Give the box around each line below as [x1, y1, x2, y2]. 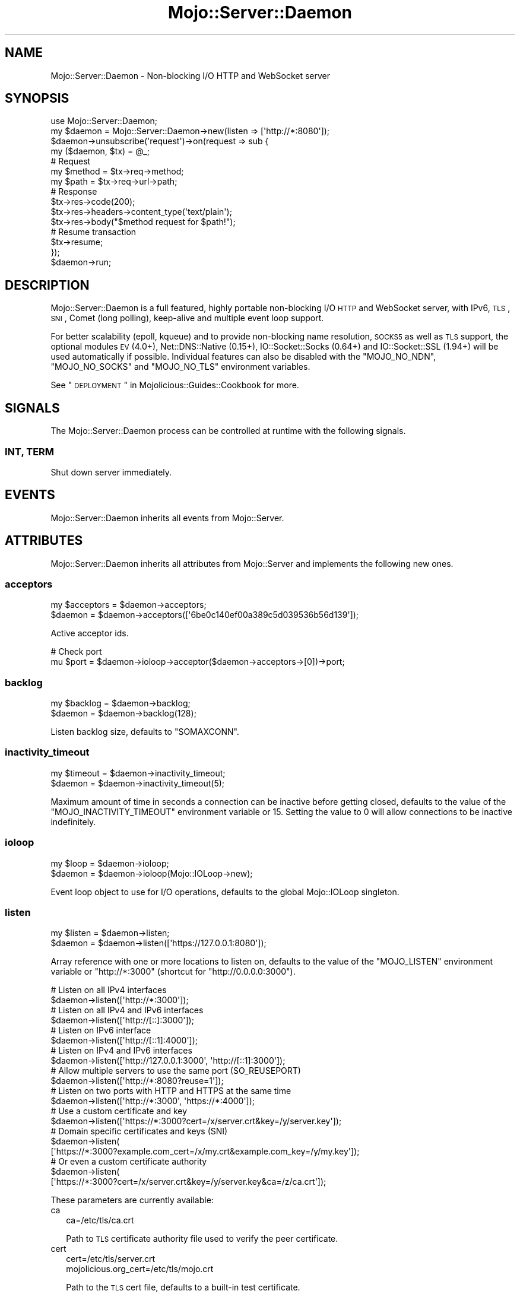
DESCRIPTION [5, 277, 90, 293]
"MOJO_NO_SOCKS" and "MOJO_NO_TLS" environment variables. [50, 361, 310, 372]
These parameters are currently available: [50, 1195, 214, 1206]
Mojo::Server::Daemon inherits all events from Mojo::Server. [50, 512, 284, 523]
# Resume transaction [50, 227, 137, 237]
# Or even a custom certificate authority [50, 1156, 207, 1167]
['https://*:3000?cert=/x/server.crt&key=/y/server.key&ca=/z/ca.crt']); [50, 1176, 326, 1187]
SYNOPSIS [5, 91, 69, 106]
